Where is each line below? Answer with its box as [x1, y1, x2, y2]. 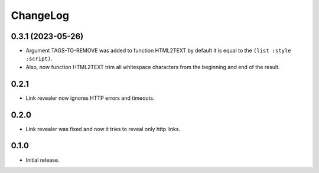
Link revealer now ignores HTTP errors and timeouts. [25, 94, 155, 102]
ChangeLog [11, 9, 69, 22]
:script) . [25, 55, 53, 62]
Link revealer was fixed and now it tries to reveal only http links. [25, 125, 180, 132]
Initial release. [25, 156, 60, 164]
